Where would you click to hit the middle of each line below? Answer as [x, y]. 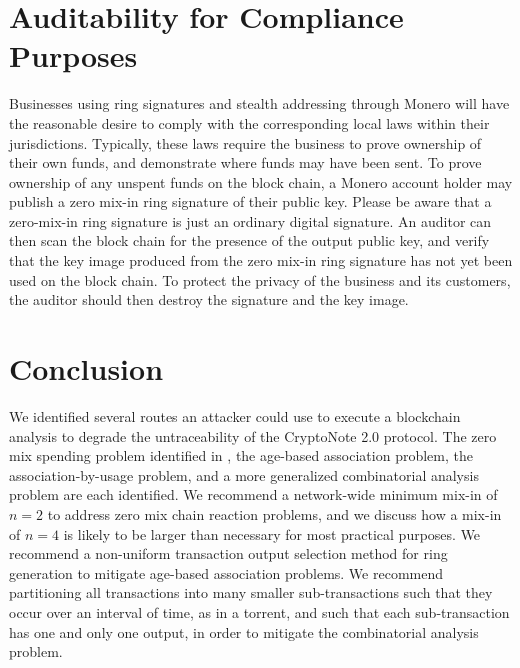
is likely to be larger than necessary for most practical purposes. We [272, 533]
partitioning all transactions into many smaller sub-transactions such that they [251, 592]
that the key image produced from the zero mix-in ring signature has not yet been [261, 260]
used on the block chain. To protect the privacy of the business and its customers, [260, 279]
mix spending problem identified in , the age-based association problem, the [241, 455]
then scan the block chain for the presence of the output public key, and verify [249, 240]
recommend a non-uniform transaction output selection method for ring [228, 553]
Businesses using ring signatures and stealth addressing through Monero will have [259, 103]
